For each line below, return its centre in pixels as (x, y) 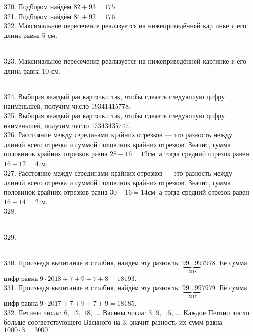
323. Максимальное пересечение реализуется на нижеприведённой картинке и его (125, 61)
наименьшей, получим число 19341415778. (67, 106)
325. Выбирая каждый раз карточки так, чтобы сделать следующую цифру (115, 115)
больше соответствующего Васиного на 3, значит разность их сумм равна (113, 322)
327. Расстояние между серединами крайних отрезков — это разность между (118, 173)
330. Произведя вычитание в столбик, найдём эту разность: (92, 263)
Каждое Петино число (216, 312)
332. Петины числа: (33, 312)
